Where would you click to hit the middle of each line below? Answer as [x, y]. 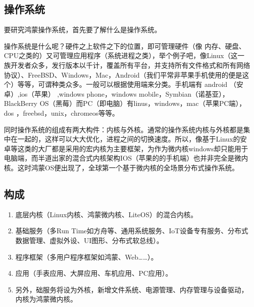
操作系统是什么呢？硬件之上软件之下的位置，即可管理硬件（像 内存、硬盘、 [125, 46]
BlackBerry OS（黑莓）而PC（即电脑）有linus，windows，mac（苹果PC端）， [125, 103]
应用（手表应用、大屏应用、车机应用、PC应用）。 [94, 273]
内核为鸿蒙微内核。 [46, 299]
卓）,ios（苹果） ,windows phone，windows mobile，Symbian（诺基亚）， [116, 93]
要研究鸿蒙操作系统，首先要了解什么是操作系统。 [83, 30]
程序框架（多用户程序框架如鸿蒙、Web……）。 [86, 256]
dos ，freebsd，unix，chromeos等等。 [62, 113]
